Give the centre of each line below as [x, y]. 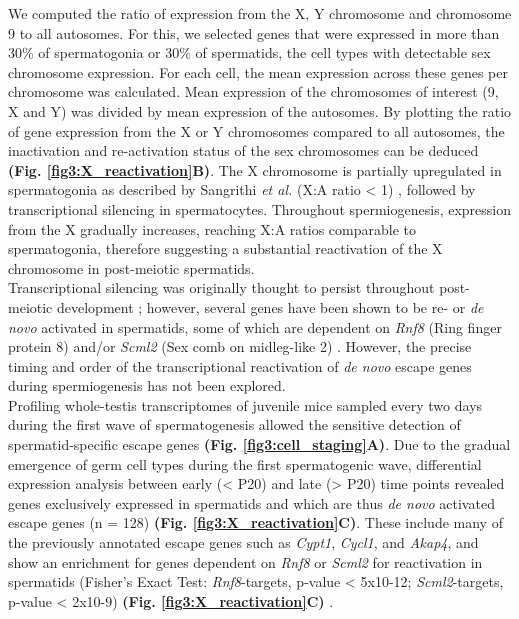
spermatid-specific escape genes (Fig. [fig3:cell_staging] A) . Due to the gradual [259, 444]
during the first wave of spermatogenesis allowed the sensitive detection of [234, 424]
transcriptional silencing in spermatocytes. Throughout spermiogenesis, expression [260, 208]
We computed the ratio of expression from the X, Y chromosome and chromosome [260, 13]
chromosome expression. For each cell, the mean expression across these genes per [258, 71]
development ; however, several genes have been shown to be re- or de [270, 306]
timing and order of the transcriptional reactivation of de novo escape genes [240, 365]
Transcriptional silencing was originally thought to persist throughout [221, 287]
